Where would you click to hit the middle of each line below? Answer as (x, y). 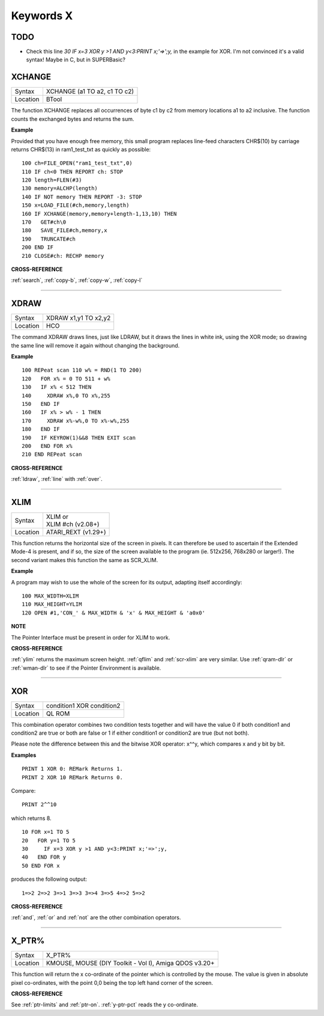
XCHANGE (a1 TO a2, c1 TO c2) (90, 91)
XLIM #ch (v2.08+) (73, 524)
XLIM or (57, 517)
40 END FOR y (44, 857)
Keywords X (42, 16)
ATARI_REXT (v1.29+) (76, 532)
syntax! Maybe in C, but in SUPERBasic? (76, 60)
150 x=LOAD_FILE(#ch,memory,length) (76, 205)
